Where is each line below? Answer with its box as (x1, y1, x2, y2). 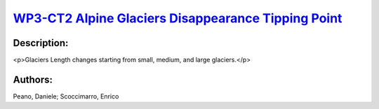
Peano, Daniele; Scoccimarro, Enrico (13, 92, 119, 101)
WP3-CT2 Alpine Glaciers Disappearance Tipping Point (13, 10, 343, 26)
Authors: (13, 73, 53, 85)
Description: (13, 37, 69, 49)
